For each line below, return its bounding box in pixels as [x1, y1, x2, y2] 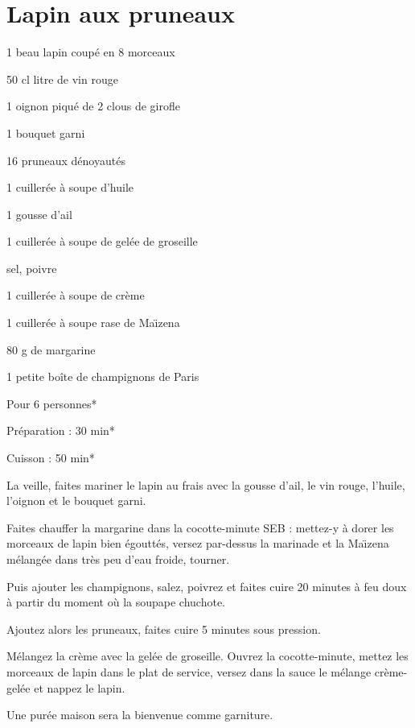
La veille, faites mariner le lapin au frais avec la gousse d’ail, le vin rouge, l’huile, [6, 476, 405, 493]
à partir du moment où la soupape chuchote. [6, 594, 225, 610]
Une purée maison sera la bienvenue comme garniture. [6, 706, 273, 723]
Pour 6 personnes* [6, 395, 97, 412]
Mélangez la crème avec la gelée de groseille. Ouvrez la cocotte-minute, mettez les [6, 647, 409, 664]
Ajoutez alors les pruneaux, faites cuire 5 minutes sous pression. [6, 620, 321, 637]
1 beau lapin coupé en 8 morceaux [6, 43, 175, 60]
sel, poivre [6, 259, 57, 276]
